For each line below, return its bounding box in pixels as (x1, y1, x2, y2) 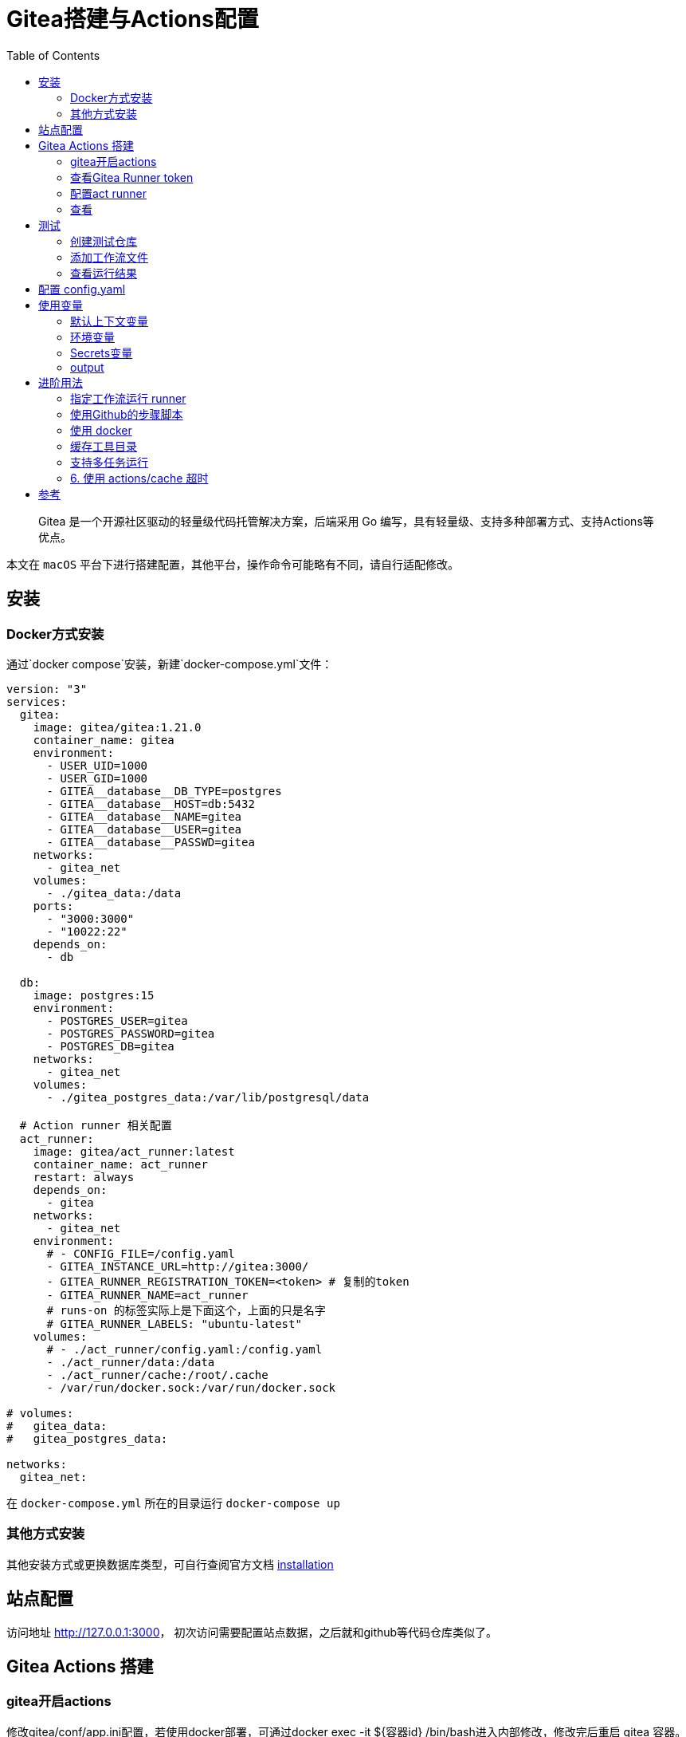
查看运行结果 (70, 266, 137, 280)
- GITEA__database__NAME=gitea (46, 809, 242, 823)
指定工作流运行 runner (70, 391, 186, 405)
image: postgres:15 (33, 988, 155, 1002)
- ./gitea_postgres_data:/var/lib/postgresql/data (46, 1090, 370, 1104)
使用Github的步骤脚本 (70, 407, 183, 421)
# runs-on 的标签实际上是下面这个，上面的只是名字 (46, 1303, 326, 1317)
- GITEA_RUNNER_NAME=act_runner (46, 1288, 249, 1302)
